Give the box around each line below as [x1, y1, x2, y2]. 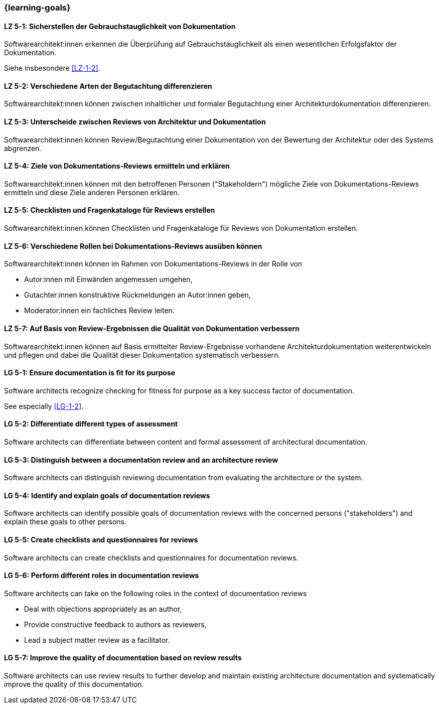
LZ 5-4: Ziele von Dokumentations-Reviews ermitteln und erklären [4, 162, 230, 171]
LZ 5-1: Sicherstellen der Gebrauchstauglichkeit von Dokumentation [4, 22, 236, 31]
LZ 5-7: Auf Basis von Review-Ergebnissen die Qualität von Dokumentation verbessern [4, 324, 300, 333]
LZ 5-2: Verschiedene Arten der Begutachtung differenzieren [4, 81, 212, 90]
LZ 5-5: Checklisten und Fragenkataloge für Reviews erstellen [4, 206, 215, 215]
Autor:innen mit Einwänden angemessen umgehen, [24, 275, 193, 284]
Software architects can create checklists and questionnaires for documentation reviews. [4, 553, 299, 562]
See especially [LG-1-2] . [4, 401, 84, 410]
